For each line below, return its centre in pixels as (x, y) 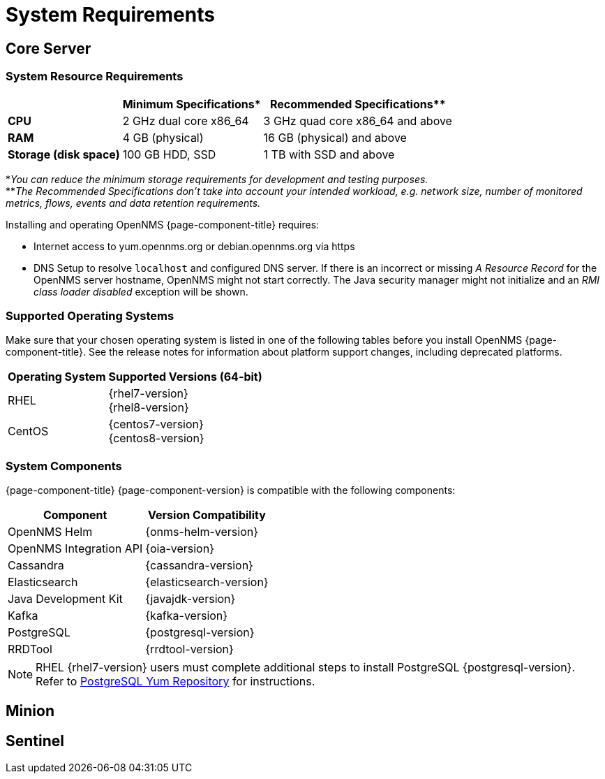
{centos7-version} (156, 424)
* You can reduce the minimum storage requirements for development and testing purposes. (217, 179)
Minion (30, 711)
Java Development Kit (65, 599)
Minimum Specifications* (192, 104)
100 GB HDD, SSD (169, 154)
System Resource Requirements (95, 77)
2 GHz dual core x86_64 (186, 121)
